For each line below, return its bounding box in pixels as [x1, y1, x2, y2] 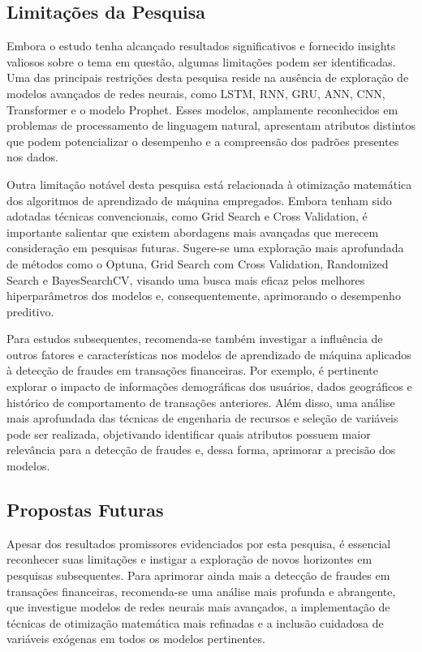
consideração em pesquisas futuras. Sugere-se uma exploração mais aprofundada [6, 239, 404, 256]
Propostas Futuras [6, 497, 164, 522]
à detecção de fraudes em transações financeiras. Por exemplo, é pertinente [6, 362, 378, 379]
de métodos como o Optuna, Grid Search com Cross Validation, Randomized [6, 255, 389, 272]
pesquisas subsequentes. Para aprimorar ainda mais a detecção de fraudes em [6, 567, 390, 584]
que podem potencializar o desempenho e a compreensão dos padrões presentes [6, 132, 399, 149]
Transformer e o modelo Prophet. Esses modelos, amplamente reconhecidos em [6, 101, 398, 118]
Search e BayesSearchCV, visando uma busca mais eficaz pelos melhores [6, 271, 365, 288]
